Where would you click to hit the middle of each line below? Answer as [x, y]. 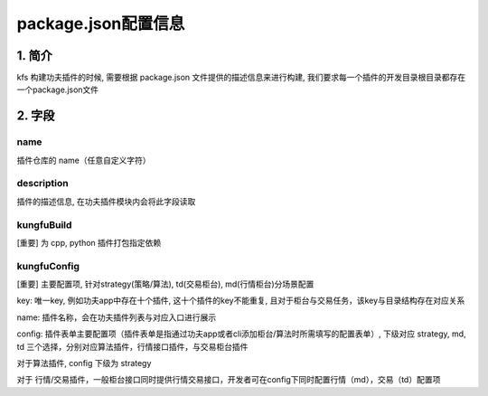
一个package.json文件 [58, 90]
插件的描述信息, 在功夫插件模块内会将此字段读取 [106, 201]
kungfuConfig [48, 266]
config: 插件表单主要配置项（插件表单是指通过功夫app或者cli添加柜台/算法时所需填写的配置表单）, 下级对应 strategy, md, [241, 334]
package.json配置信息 [101, 24]
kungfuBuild [44, 224]
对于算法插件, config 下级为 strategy [84, 363]
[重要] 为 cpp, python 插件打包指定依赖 [89, 242]
